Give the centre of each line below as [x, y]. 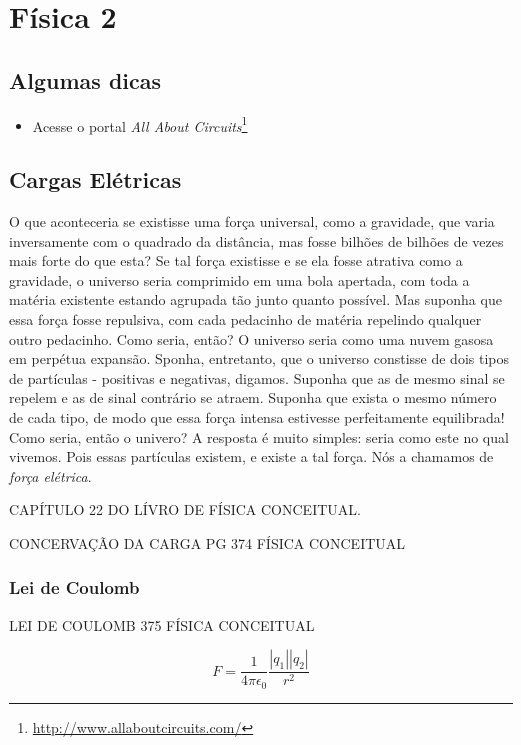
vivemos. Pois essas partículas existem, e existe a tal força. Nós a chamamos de [251, 456]
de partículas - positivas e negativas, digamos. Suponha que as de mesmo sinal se [257, 377]
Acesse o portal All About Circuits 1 [140, 124]
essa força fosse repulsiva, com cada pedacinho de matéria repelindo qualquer [245, 319]
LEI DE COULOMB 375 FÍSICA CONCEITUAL [162, 624]
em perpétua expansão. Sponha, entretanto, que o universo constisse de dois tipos [259, 358]
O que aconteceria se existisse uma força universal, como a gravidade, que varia [252, 221]
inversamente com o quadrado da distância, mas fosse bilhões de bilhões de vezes [256, 240]
